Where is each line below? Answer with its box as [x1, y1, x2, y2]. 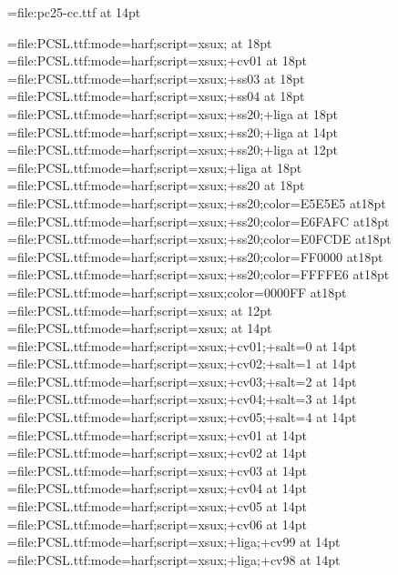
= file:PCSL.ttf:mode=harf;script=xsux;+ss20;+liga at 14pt [7, 122, 338, 141]
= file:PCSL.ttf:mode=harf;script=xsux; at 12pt [7, 300, 272, 319]
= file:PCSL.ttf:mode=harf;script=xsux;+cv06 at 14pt [7, 514, 307, 533]
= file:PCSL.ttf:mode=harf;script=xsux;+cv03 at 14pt [7, 460, 307, 479]
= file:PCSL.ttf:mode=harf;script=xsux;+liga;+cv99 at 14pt [7, 532, 341, 551]
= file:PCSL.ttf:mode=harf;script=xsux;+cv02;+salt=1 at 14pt [7, 354, 357, 373]
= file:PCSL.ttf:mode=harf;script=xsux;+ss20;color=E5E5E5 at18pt [7, 193, 386, 212]
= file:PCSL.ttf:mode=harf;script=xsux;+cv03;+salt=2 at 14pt [7, 371, 357, 390]
